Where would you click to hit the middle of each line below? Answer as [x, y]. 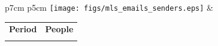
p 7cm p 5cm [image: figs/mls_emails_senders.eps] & [109, 7]
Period [23, 29]
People [59, 29]
